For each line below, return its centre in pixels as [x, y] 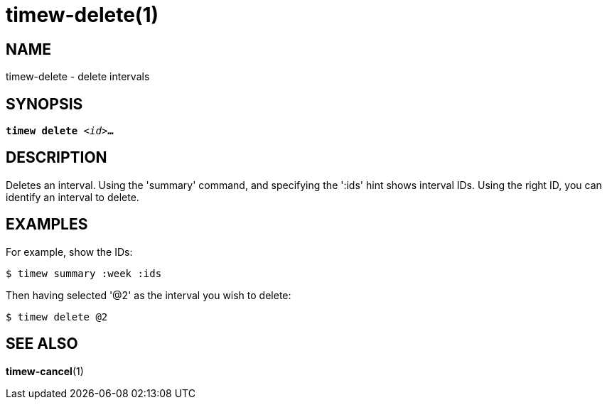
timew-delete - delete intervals [78, 77]
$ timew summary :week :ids [84, 273]
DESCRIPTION [57, 158]
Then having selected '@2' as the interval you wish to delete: [149, 295]
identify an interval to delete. [72, 197]
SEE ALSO [42, 344]
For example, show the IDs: [69, 252]
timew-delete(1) [82, 15]
